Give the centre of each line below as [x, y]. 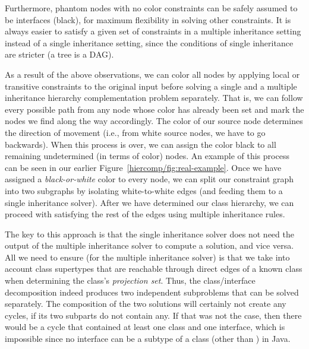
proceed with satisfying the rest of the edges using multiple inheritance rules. [145, 214]
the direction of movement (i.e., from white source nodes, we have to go [135, 132]
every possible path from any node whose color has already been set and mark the [154, 109]
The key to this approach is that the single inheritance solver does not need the [149, 234]
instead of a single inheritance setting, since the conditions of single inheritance [149, 42]
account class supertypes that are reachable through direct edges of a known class [154, 269]
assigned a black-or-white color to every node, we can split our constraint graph [149, 179]
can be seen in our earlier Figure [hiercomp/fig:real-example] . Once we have [143, 167]
